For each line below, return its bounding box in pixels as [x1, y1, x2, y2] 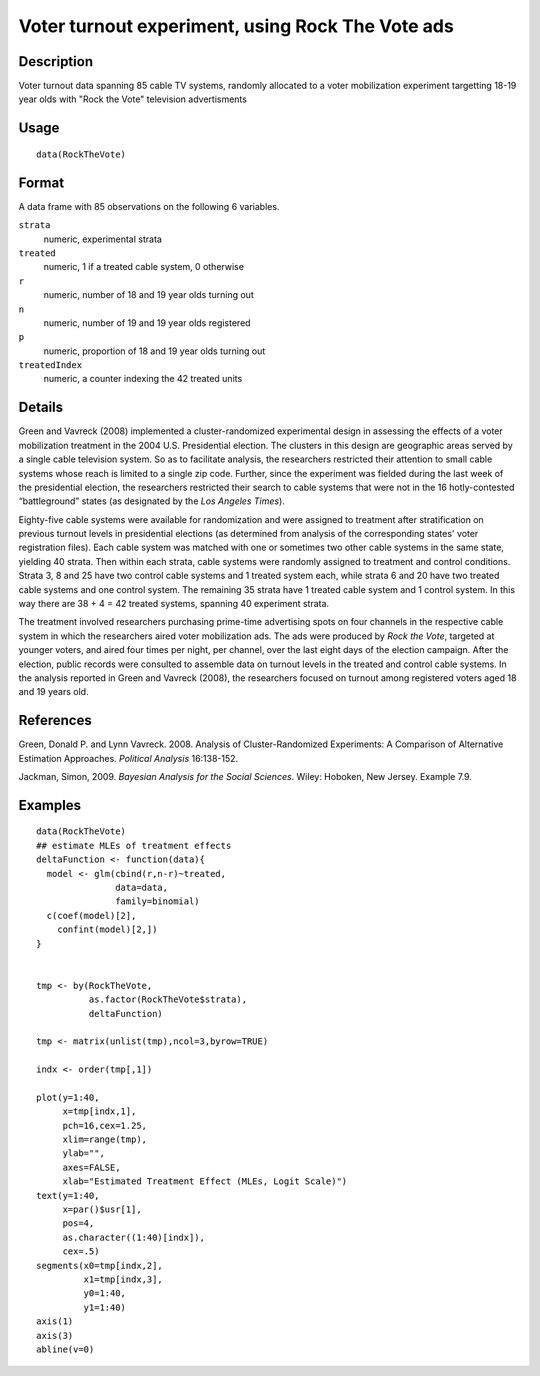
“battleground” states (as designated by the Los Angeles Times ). [18, 495, 285, 507]
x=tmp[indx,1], [62, 1106, 137, 1117]
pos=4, [62, 1218, 95, 1229]
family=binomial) [115, 896, 200, 907]
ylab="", [62, 1148, 105, 1159]
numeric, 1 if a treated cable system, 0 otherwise [43, 261, 245, 273]
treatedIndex [18, 360, 83, 371]
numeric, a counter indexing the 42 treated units [43, 373, 243, 385]
